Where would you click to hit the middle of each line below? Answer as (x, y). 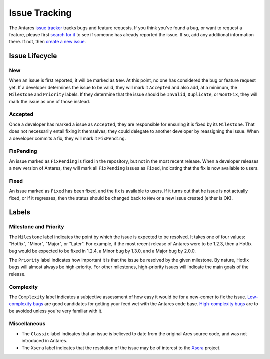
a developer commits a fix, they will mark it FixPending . (68, 138)
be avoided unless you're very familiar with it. (56, 311)
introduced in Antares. (44, 341)
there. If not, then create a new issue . (48, 42)
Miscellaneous (27, 324)
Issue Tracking (40, 13)
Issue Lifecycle (33, 56)
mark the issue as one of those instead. (50, 101)
